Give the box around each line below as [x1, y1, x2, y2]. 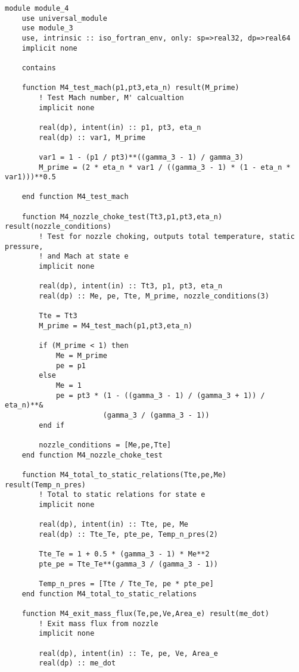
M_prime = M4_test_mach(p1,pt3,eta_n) [39, 322, 192, 330]
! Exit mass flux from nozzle [39, 619, 158, 628]
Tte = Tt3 [39, 312, 77, 321]
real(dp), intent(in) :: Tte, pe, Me [39, 520, 188, 529]
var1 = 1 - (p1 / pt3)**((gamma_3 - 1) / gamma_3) [39, 153, 244, 161]
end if [39, 421, 65, 430]
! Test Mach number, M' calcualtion [39, 93, 184, 102]
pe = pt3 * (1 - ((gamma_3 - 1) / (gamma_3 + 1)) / [55, 391, 265, 400]
